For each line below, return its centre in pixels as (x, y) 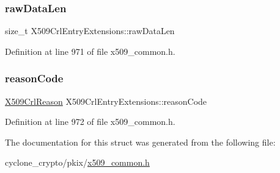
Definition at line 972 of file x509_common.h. (90, 122)
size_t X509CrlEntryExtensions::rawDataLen (90, 31)
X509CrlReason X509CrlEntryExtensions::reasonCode (106, 101)
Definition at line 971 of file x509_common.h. (90, 51)
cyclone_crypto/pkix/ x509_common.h (77, 162)
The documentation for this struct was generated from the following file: (140, 142)
